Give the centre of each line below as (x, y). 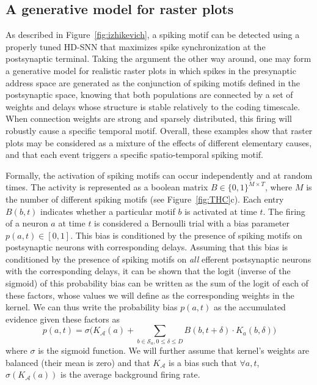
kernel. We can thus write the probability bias (92, 307)
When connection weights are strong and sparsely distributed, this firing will (149, 118)
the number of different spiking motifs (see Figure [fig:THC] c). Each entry (145, 199)
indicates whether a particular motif (108, 211)
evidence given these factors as (63, 319)
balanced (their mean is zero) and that (78, 362)
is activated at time (221, 211)
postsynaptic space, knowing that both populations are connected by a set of (149, 95)
